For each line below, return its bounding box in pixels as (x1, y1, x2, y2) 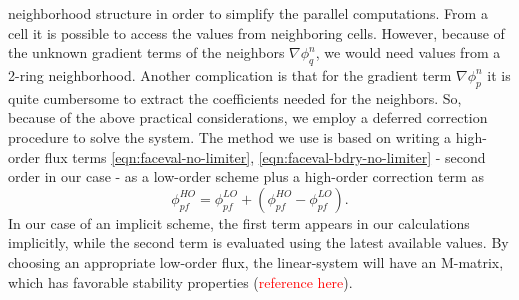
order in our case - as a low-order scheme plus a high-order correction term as (8, 166, 484, 187)
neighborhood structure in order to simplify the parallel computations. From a (8, 3, 488, 23)
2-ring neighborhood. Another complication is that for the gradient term (8, 64, 452, 85)
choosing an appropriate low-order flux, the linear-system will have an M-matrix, (8, 251, 504, 272)
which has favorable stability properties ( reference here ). (8, 271, 353, 292)
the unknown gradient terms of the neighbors (8, 42, 285, 63)
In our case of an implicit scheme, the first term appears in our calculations (8, 212, 470, 233)
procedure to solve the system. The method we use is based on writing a (8, 126, 452, 147)
